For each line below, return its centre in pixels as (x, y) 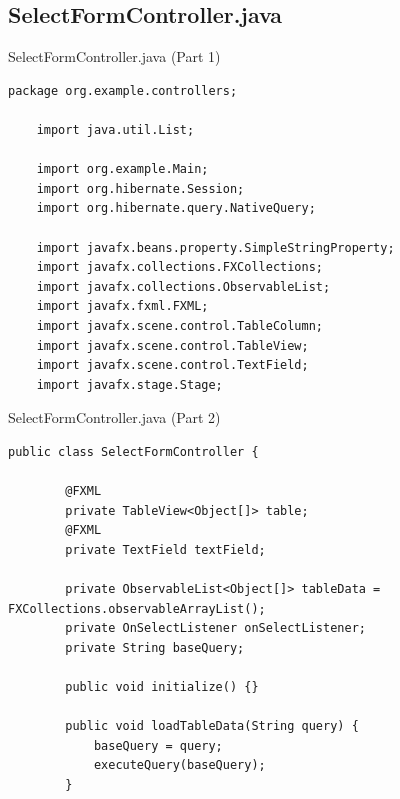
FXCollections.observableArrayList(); (137, 608)
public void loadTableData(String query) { (212, 726)
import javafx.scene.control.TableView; (172, 345)
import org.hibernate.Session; (140, 188)
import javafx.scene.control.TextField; (172, 365)
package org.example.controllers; (123, 90)
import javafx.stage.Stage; (129, 384)
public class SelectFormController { (133, 451)
